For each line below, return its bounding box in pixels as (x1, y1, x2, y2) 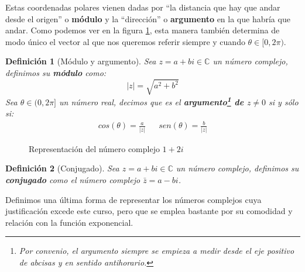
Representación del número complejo (29, 142, 160, 154)
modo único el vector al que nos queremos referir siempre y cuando (5, 35, 245, 47)
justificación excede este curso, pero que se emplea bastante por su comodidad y (5, 205, 293, 217)
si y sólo (269, 95, 299, 108)
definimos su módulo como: (5, 66, 107, 78)
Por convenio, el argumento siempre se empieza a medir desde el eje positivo (19, 245, 294, 257)
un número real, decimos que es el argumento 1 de (59, 94, 244, 108)
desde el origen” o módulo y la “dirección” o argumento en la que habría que (5, 12, 290, 25)
